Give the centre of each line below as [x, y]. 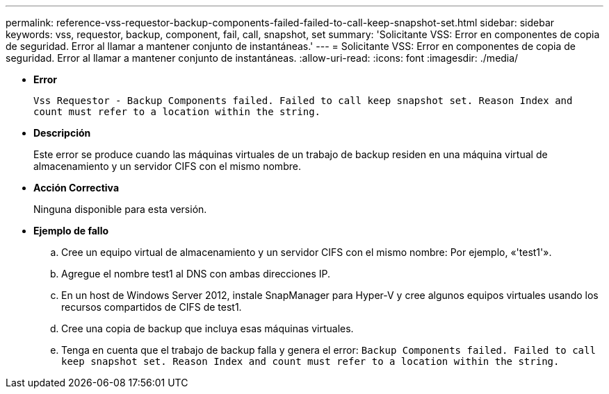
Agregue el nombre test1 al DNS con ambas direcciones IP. [196, 274]
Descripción [62, 133]
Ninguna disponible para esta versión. [120, 209]
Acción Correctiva [76, 188]
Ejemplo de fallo [71, 231]
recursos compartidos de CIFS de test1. [152, 307]
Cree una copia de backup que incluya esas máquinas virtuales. [208, 328]
